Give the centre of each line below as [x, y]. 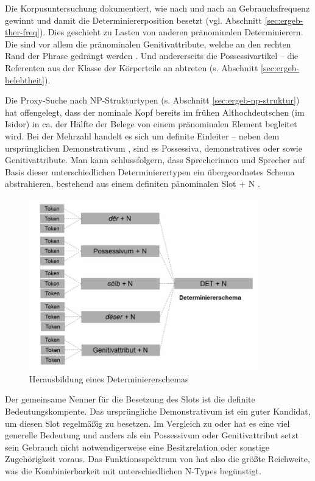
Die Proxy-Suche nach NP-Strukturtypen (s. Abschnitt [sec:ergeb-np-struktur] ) [152, 100]
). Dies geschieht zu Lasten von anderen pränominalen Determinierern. [171, 32]
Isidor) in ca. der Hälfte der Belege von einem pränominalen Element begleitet [151, 124]
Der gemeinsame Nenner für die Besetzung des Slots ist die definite [130, 399]
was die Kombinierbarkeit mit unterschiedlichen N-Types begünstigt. [133, 470]
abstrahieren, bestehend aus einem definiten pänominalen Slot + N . [133, 184]
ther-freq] [22, 32]
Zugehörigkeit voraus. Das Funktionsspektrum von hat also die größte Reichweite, [157, 459]
